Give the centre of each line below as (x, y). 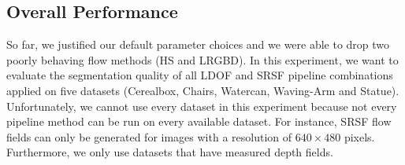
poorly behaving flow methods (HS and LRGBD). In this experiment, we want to (202, 59)
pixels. (359, 136)
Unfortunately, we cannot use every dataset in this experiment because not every (202, 106)
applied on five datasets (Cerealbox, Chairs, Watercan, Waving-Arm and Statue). (203, 90)
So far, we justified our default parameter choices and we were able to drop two (198, 44)
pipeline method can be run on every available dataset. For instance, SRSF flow (199, 121)
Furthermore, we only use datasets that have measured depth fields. (170, 152)
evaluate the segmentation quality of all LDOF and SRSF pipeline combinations (200, 75)
